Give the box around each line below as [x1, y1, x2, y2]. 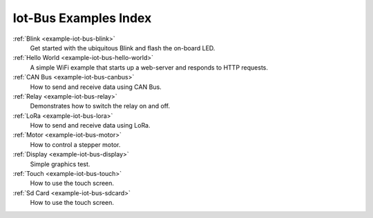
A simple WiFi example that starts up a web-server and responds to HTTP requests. [30, 63, 269, 72]
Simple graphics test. [30, 159, 90, 168]
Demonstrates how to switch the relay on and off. [30, 102, 171, 110]
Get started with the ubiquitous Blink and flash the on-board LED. [30, 43, 216, 52]
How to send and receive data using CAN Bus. [30, 83, 162, 91]
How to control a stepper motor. [30, 140, 121, 148]
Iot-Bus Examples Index [12, 10, 152, 26]
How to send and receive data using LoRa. [30, 121, 151, 130]
